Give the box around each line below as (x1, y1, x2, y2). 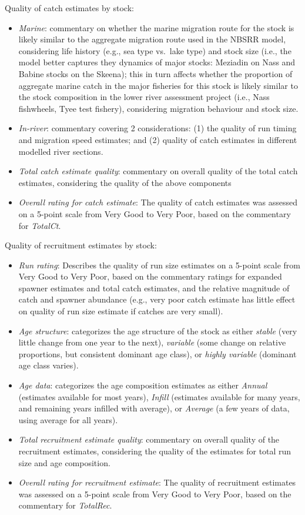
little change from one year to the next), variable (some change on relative (18, 336, 286, 348)
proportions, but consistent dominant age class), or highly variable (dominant (18, 347, 297, 360)
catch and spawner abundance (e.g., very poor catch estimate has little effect (18, 293, 296, 305)
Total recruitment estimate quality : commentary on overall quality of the (18, 433, 280, 446)
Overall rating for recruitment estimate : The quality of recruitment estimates (18, 476, 296, 489)
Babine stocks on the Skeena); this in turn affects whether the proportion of (18, 67, 293, 79)
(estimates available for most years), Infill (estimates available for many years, (18, 390, 300, 403)
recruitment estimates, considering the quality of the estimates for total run (18, 445, 291, 457)
